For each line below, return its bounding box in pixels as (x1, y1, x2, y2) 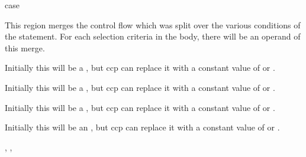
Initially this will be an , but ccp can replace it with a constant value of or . (5, 121, 280, 133)
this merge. (5, 41, 45, 54)
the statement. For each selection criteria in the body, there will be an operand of (5, 30, 301, 42)
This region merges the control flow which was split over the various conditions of (5, 18, 301, 31)
